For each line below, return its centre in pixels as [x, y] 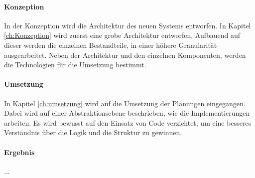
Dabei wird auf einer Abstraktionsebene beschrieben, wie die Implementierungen [127, 113]
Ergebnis [19, 152]
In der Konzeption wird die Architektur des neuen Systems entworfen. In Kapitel [127, 25]
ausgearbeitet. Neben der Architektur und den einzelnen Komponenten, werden [125, 55]
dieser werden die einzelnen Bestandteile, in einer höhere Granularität [111, 45]
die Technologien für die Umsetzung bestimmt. [75, 65]
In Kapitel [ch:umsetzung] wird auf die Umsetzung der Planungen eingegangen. [125, 103]
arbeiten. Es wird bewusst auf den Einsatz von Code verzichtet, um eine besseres [128, 122]
